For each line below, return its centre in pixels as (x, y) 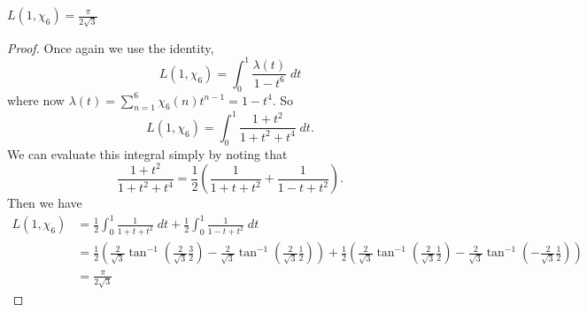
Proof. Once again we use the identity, (111, 47)
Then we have (45, 203)
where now (36, 99)
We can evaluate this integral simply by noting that (147, 153)
